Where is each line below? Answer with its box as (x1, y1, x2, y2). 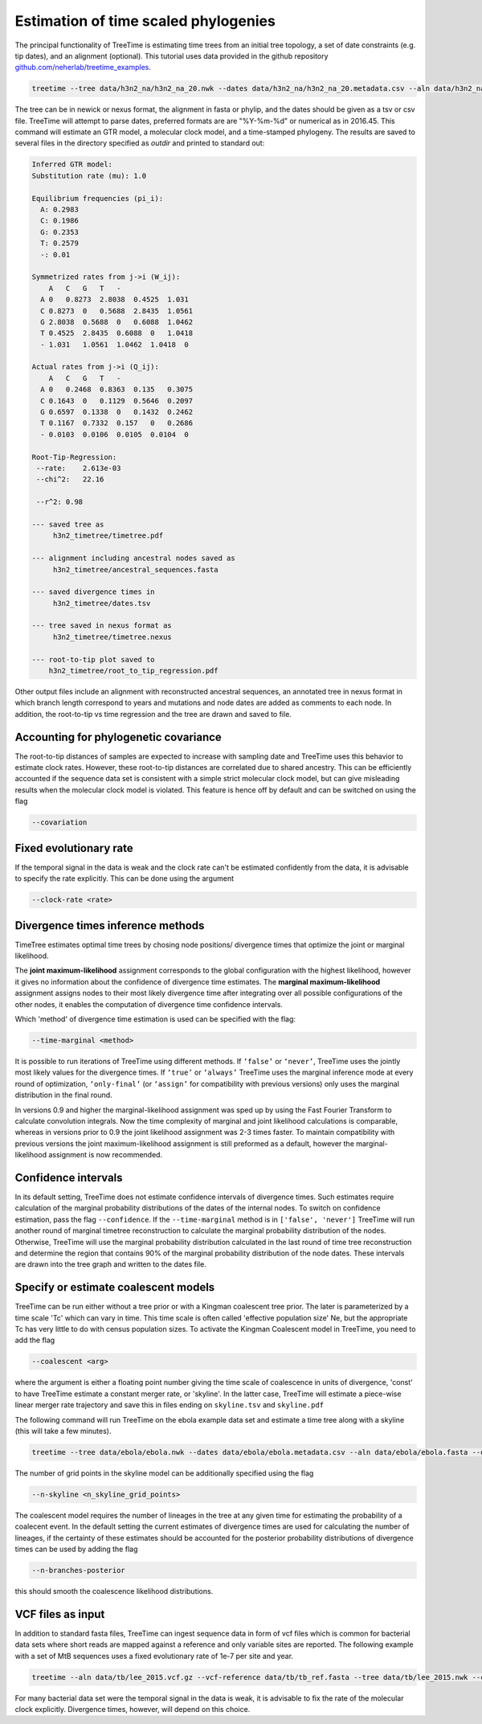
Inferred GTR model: (31, 160, 112, 169)
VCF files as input (14, 1607, 105, 1621)
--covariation (31, 818, 88, 827)
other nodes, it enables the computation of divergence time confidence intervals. (14, 999, 283, 1009)
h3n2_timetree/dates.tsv (52, 599, 151, 608)
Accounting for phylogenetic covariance (14, 730, 223, 743)
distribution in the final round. (14, 1090, 112, 1100)
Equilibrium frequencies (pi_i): (31, 194, 164, 203)
